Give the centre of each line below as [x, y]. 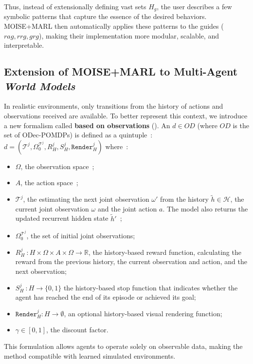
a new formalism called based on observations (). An [87, 125]
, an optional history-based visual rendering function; [143, 313]
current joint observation [52, 208]
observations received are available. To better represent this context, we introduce [126, 116]
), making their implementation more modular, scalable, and [129, 35]
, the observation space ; [57, 166]
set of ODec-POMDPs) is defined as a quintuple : [78, 135]
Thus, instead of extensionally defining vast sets [75, 6]
